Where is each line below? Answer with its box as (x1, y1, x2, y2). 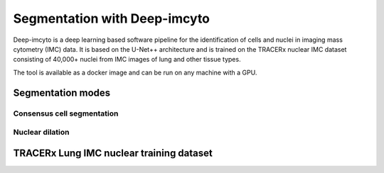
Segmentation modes (13, 86, 111, 99)
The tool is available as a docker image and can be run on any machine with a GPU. (13, 68, 257, 77)
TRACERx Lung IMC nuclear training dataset (13, 147, 213, 159)
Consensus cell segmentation (13, 108, 119, 118)
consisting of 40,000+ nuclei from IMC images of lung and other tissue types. (13, 55, 241, 64)
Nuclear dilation (13, 128, 70, 138)
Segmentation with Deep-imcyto (13, 11, 210, 26)
